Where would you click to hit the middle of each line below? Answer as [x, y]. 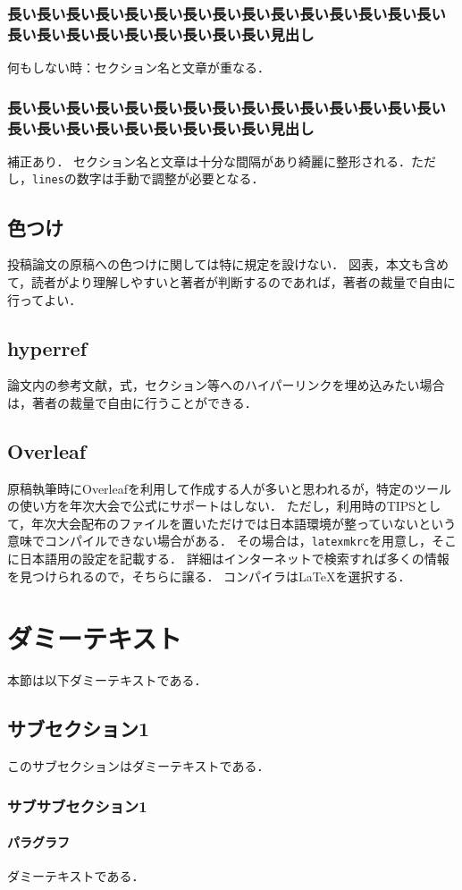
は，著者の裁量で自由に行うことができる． [132, 402]
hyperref [47, 348]
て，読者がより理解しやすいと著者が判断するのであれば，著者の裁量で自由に [231, 281]
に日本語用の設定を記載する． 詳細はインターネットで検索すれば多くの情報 [228, 559]
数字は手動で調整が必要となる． [170, 178]
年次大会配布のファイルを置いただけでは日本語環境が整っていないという [244, 523]
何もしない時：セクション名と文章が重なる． [139, 68]
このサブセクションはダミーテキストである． [139, 766]
